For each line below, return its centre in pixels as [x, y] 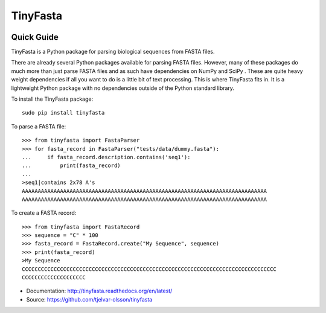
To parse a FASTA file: [39, 126]
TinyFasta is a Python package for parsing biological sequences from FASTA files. [113, 52]
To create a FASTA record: [44, 213]
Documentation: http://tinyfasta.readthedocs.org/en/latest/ [99, 291]
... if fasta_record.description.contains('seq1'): [106, 157]
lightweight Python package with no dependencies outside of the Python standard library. [123, 88]
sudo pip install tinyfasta [63, 113]
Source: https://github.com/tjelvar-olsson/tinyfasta [89, 299]
